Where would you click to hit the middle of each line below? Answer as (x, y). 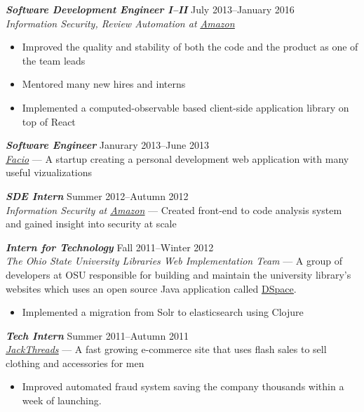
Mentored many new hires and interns (104, 84)
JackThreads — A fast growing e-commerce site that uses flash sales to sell (166, 349)
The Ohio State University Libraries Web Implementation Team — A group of (174, 261)
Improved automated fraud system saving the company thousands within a (183, 386)
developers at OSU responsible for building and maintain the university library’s (178, 274)
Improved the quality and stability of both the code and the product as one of (190, 47)
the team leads (54, 60)
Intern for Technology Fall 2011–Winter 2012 (110, 247)
